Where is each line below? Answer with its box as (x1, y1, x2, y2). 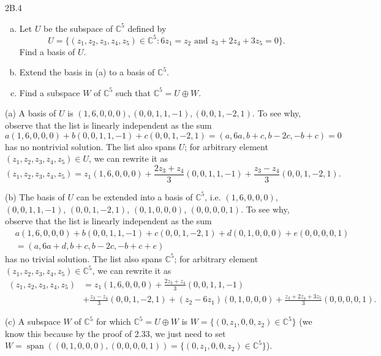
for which (96, 315, 131, 328)
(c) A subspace (5, 315, 61, 328)
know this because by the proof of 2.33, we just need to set (5, 327, 226, 339)
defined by (127, 21, 167, 34)
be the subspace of (43, 21, 113, 34)
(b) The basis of (5, 190, 65, 203)
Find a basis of (19, 45, 75, 58)
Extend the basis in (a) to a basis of (19, 66, 155, 78)
